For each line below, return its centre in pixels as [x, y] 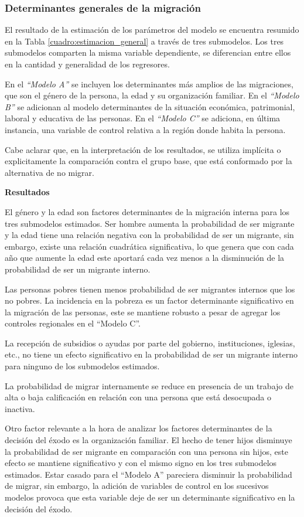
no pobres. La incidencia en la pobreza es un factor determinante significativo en [149, 300]
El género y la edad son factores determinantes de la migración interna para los [147, 211]
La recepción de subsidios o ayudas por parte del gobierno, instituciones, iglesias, [150, 343]
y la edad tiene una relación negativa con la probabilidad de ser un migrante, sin [149, 235]
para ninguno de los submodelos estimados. [82, 366]
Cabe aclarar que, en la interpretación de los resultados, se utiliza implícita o [143, 149]
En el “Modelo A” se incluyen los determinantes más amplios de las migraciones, [149, 84]
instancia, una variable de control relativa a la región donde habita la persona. [145, 129]
